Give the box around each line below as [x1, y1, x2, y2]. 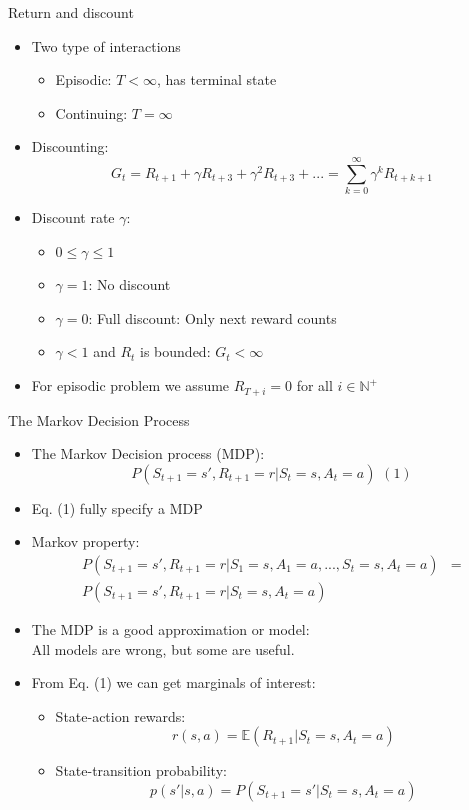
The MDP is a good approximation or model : [31, 618, 310, 639]
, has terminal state [157, 69, 277, 90]
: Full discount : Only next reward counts [88, 307, 337, 328]
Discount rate [31, 207, 115, 228]
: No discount [88, 274, 171, 295]
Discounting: [31, 136, 109, 157]
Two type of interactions [31, 35, 181, 56]
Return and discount [8, 2, 134, 22]
